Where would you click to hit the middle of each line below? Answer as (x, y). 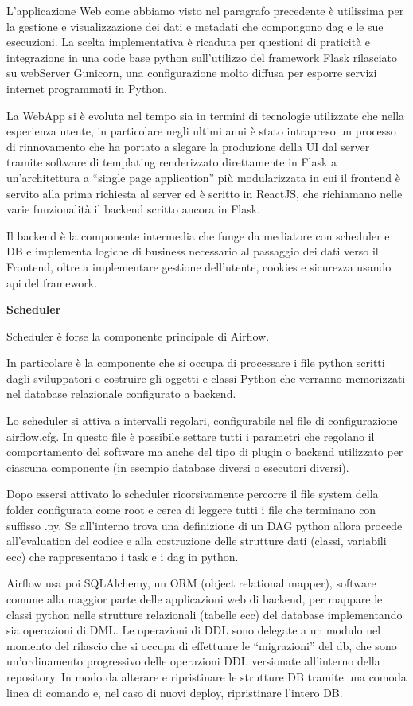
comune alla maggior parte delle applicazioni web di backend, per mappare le (195, 599)
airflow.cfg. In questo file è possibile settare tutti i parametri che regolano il (191, 436)
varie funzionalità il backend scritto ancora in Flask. (133, 209)
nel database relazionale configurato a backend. (121, 394)
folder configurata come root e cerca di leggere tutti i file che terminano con (191, 510)
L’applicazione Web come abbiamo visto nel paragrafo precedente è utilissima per (205, 10)
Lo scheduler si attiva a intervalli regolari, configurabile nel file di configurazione (202, 421)
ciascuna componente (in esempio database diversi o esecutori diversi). (178, 467)
